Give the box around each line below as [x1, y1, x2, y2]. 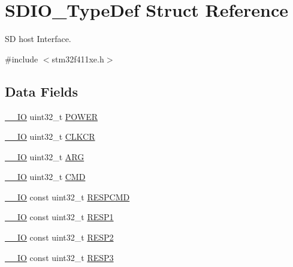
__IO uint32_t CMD [5, 170, 86, 183]
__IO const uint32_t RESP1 [5, 211, 114, 223]
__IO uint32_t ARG [5, 150, 84, 163]
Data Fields [5, 82, 78, 100]
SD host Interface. [5, 32, 71, 45]
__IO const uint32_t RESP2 [5, 231, 114, 244]
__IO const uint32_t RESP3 [5, 251, 114, 263]
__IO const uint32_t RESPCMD [5, 190, 130, 203]
